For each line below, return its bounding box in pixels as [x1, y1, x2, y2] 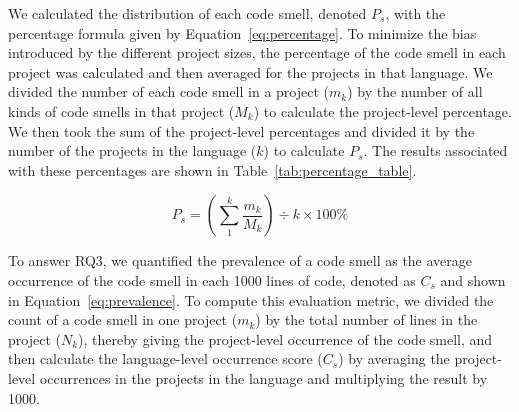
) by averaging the [338, 348, 450, 369]
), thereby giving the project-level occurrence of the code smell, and [78, 328, 493, 349]
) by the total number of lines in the [255, 309, 478, 330]
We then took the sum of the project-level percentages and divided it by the [8, 120, 475, 141]
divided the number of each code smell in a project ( [8, 81, 329, 102]
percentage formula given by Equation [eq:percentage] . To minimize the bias [8, 22, 477, 43]
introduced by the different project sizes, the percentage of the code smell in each [8, 42, 506, 63]
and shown [440, 269, 506, 290]
